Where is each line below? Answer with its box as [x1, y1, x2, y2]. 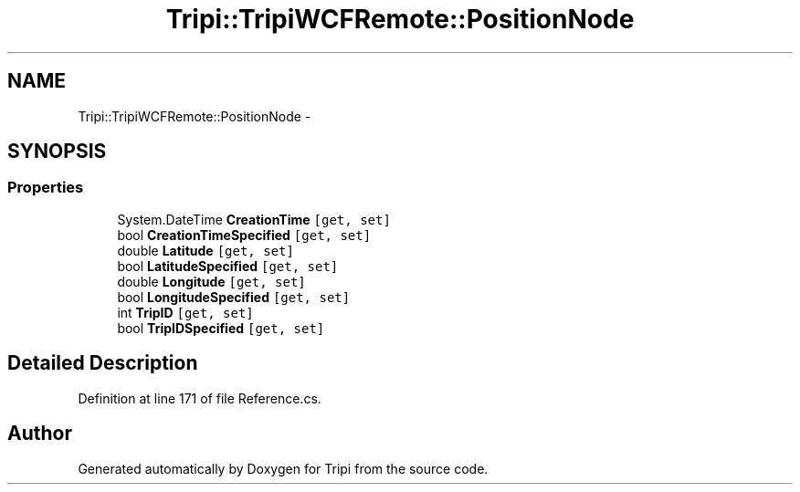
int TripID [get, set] [117, 304, 254, 320]
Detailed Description [7, 351, 198, 375]
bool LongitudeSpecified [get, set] [117, 288, 351, 305]
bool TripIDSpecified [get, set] [117, 319, 325, 336]
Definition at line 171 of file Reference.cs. [78, 390, 321, 406]
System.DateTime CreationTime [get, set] [117, 211, 391, 227]
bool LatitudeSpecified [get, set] [117, 257, 339, 274]
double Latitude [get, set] [117, 242, 294, 258]
